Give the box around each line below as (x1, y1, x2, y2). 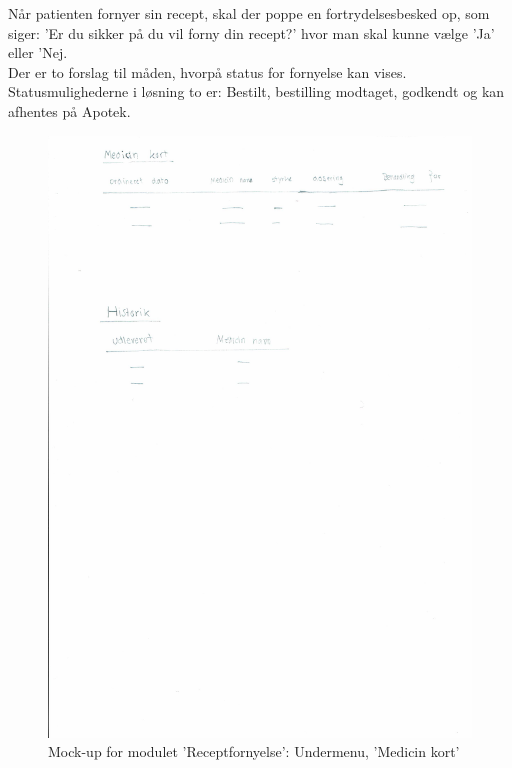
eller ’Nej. (8, 42, 68, 63)
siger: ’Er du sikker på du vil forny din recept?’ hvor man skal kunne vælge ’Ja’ (8, 22, 495, 43)
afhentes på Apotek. (8, 100, 131, 121)
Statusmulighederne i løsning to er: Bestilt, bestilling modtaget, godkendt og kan (8, 81, 505, 102)
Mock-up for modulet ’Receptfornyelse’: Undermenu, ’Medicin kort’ (48, 741, 460, 762)
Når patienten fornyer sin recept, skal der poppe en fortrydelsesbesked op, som (8, 3, 490, 23)
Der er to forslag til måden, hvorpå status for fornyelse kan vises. (8, 61, 407, 82)
